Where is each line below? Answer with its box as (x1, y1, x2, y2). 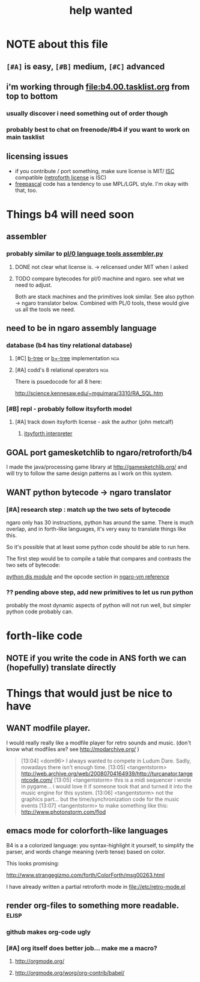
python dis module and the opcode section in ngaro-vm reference (6, 572, 169, 580)
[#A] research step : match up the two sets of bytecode (6, 505, 171, 514)
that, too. (14, 186, 38, 194)
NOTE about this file (6, 37, 108, 51)
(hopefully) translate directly (6, 662, 117, 672)
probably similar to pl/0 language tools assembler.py (6, 250, 163, 258)
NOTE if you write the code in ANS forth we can (6, 653, 187, 663)
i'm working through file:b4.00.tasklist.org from (6, 82, 190, 92)
